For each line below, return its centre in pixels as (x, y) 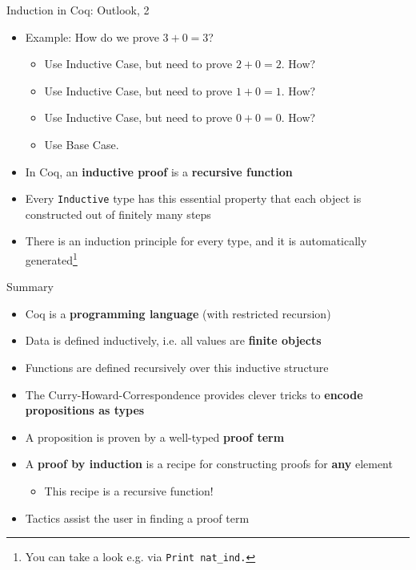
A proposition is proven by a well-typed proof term (155, 437)
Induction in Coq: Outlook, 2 (78, 10)
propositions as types (85, 410)
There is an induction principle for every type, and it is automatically (196, 241)
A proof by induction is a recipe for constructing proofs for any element (209, 464)
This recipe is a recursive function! (129, 491)
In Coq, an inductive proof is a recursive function (159, 171)
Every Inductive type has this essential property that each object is (193, 198)
